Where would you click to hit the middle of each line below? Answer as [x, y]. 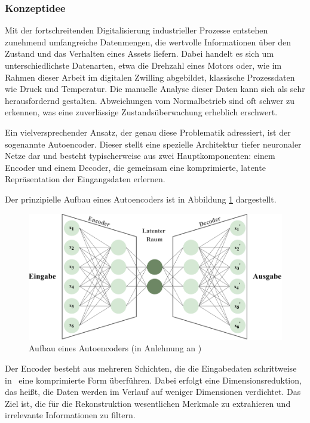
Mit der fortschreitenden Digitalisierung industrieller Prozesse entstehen [136, 30]
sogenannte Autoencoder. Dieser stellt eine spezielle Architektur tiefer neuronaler [153, 144]
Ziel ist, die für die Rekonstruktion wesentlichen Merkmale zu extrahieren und [148, 403]
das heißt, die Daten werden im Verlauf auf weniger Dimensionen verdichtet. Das [153, 392]
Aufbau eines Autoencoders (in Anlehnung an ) [115, 348]
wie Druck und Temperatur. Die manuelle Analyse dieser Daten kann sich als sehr [155, 89]
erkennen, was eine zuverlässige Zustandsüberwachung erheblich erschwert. [141, 112]
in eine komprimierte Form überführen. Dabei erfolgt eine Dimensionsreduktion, [153, 380]
